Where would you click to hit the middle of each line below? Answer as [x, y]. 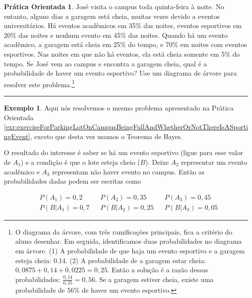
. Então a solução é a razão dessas [158, 270]
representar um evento [214, 162]
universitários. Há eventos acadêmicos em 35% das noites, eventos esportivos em [123, 25]
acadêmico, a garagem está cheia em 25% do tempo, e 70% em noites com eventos [126, 44]
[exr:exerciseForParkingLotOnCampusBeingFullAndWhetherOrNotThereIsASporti [126, 127]
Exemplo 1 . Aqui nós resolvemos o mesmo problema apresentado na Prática [119, 108]
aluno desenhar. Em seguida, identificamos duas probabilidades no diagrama [128, 241]
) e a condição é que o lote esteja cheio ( [80, 162]
